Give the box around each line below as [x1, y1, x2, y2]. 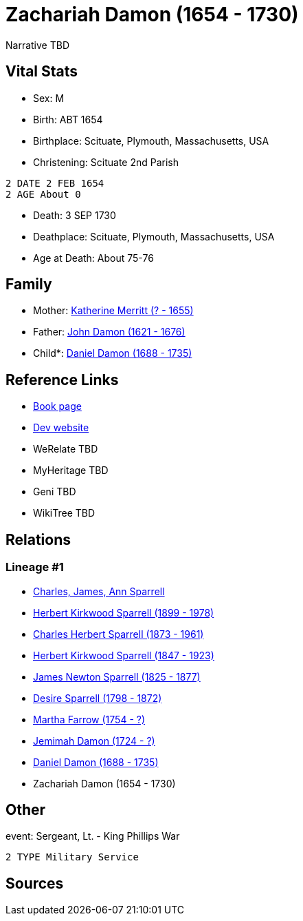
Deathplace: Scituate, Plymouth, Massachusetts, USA [33, 230, 275, 242]
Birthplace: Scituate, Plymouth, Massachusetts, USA [33, 134, 269, 147]
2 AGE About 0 [5, 188, 81, 200]
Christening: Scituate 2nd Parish [33, 156, 179, 168]
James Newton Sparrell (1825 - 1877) [33, 670, 201, 683]
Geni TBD [33, 486, 76, 498]
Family [5, 276, 52, 293]
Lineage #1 [5, 560, 64, 575]
